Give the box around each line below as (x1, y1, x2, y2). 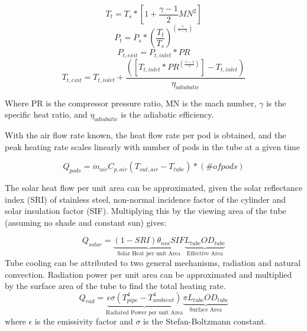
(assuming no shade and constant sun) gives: (5, 216, 167, 228)
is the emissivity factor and (34, 315, 133, 327)
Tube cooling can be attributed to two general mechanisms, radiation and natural (5, 256, 301, 268)
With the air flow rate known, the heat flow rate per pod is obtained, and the (5, 129, 286, 141)
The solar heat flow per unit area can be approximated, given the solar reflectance (5, 181, 303, 194)
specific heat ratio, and (5, 108, 88, 121)
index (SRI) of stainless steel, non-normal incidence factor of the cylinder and (5, 193, 286, 205)
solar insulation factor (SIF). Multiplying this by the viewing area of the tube (5, 205, 286, 217)
